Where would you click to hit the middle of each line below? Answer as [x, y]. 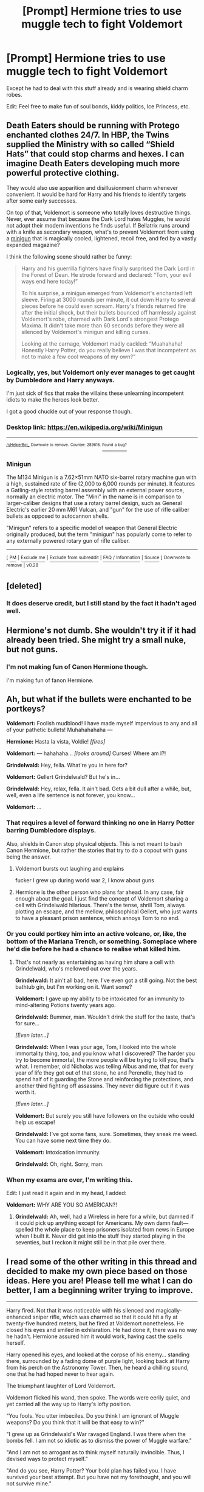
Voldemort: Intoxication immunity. [58, 1152]
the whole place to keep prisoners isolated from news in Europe [114, 1230]
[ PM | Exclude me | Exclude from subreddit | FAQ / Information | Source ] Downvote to [99, 558]
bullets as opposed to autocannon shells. [58, 516]
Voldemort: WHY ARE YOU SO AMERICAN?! [62, 1205]
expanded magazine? [33, 245]
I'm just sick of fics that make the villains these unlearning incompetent [95, 393]
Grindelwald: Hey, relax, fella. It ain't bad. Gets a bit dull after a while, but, [99, 789]
